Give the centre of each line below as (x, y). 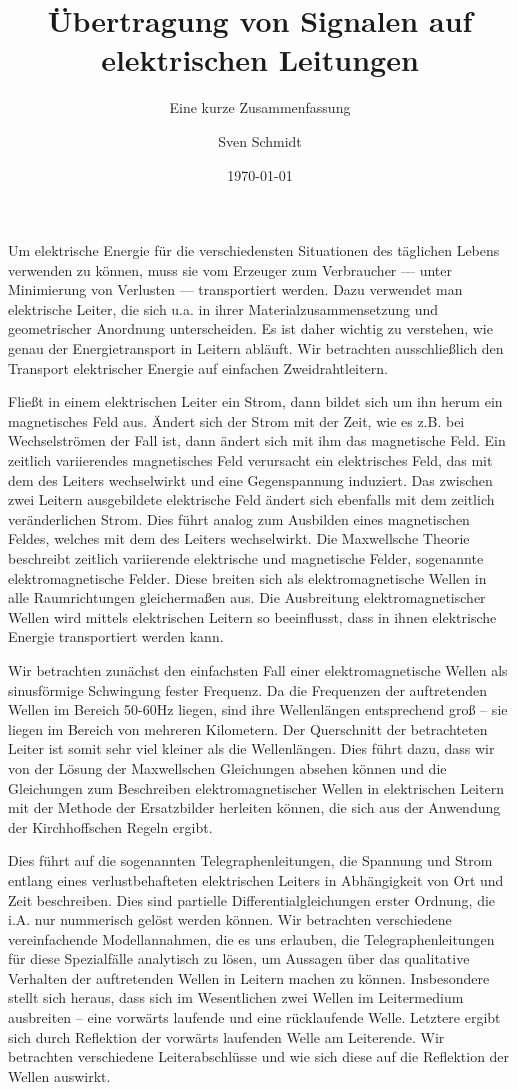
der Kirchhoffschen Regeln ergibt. (110, 826)
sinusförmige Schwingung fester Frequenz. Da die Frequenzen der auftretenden (248, 689)
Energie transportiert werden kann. (116, 636)
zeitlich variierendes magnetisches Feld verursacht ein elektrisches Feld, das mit (250, 460)
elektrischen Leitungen (260, 59)
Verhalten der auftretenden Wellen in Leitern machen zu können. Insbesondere (249, 977)
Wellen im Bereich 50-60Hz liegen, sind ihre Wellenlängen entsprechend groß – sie (258, 709)
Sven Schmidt (260, 140)
